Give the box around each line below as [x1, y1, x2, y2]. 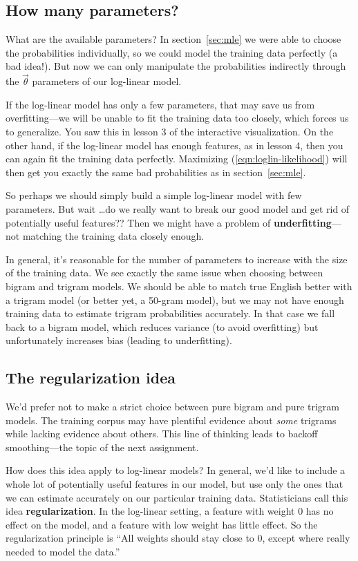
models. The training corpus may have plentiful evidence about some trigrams [6, 412, 337, 427]
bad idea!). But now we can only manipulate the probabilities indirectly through [6, 59, 346, 73]
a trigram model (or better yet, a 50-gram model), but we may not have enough [6, 292, 344, 307]
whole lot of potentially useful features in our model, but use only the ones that [6, 477, 343, 491]
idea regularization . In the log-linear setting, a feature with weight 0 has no [6, 504, 334, 518]
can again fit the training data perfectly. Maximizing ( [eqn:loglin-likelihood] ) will [6, 151, 348, 166]
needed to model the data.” [6, 544, 120, 559]
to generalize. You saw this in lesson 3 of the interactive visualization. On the [6, 124, 334, 138]
